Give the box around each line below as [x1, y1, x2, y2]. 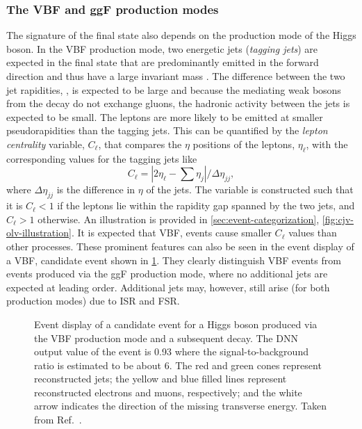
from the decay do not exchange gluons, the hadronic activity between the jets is [6, 96, 350, 111]
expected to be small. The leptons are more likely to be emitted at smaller [6, 109, 323, 124]
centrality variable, [6, 136, 85, 151]
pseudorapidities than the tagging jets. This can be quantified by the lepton [6, 123, 328, 138]
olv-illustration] [6, 225, 72, 240]
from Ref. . [34, 412, 82, 427]
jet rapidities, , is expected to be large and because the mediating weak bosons [6, 82, 341, 97]
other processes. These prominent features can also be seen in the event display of [6, 238, 354, 253]
